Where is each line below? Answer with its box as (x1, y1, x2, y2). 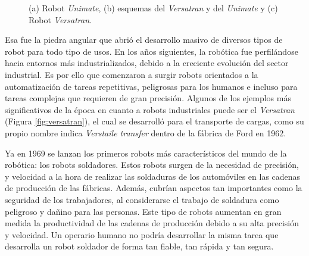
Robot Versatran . (29, 13, 92, 26)
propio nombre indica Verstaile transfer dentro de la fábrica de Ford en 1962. (5, 126, 286, 139)
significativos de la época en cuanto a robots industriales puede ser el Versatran (5, 103, 295, 115)
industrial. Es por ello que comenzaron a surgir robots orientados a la (5, 68, 258, 80)
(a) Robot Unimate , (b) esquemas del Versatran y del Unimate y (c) (29, 2, 278, 14)
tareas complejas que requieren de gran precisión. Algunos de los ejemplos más (5, 92, 291, 104)
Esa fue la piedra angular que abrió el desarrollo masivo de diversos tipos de (5, 33, 283, 46)
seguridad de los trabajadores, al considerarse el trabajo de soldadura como (5, 193, 279, 205)
